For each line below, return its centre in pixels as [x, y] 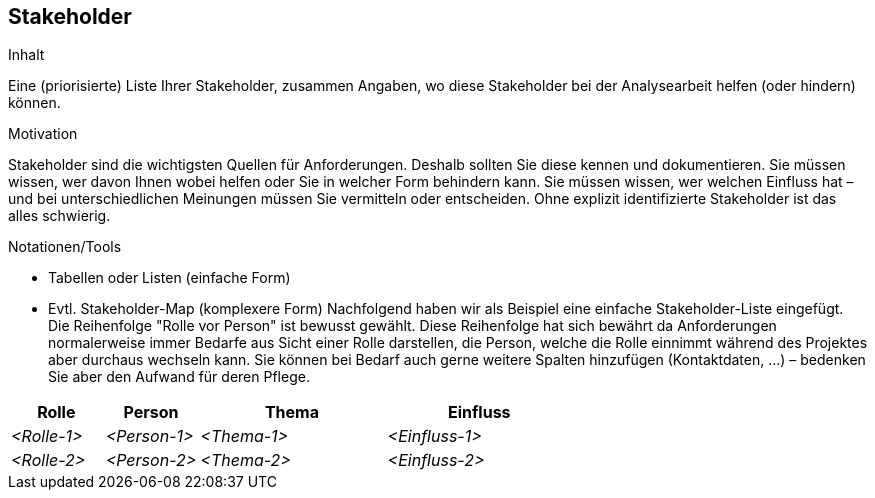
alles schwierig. [59, 216]
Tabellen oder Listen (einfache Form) [169, 278]
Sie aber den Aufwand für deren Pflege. [179, 377]
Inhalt [26, 55]
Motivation [43, 134]
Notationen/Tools [65, 247]
